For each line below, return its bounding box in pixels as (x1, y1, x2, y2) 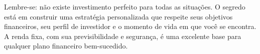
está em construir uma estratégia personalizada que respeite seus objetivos (4, 11, 233, 21)
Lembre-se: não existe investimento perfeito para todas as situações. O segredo (4, 1, 245, 11)
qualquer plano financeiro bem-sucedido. (4, 40, 128, 51)
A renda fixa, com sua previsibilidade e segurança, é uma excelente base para (4, 30, 241, 41)
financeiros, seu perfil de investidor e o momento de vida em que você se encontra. (4, 21, 256, 31)
